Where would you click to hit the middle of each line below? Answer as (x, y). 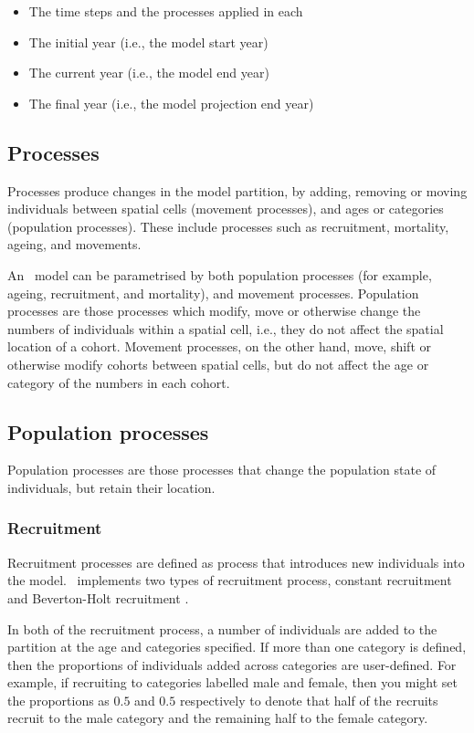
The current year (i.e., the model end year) (149, 73)
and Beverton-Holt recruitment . (98, 597)
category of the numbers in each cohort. (119, 382)
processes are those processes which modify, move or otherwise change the (214, 311)
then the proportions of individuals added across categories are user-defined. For (232, 664)
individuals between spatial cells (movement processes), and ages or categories (226, 209)
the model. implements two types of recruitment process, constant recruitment (230, 580)
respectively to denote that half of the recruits (309, 700)
